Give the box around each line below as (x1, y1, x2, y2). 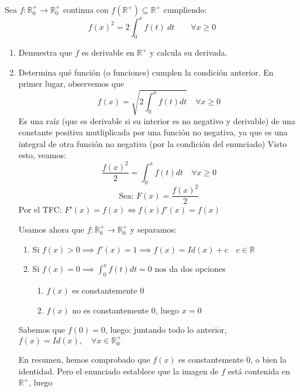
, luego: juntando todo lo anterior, (105, 323, 227, 336)
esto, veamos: (18, 149, 66, 161)
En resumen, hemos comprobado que (18, 353, 150, 365)
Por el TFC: (18, 203, 62, 216)
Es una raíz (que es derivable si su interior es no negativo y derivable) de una (18, 114, 296, 127)
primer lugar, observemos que (18, 77, 125, 90)
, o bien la (250, 353, 287, 365)
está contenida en (227, 364, 290, 377)
